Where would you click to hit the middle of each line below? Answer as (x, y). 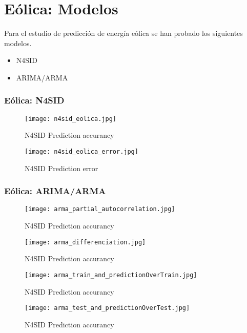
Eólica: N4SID (34, 100)
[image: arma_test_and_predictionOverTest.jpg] (107, 308)
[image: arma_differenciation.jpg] (85, 242)
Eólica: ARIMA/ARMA (55, 191)
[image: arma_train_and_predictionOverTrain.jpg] (111, 275)
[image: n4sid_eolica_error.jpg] (81, 151)
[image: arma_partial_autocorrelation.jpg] (100, 209)
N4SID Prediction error (61, 168)
